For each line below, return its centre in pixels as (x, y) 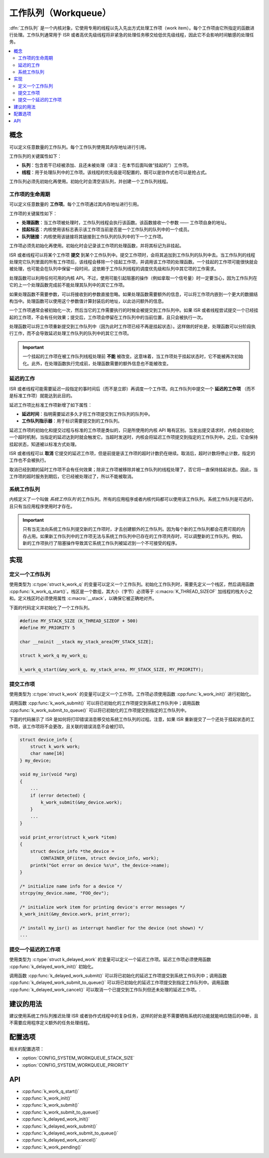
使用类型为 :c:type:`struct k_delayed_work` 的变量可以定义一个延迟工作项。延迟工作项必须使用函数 (110, 959)
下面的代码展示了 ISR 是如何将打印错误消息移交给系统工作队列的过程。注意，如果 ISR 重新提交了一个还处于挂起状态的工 (132, 719)
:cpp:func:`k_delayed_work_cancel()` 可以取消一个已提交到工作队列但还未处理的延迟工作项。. (105, 989)
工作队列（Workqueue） (60, 13)
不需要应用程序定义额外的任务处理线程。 (51, 1023)
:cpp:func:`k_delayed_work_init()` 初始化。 (53, 966)
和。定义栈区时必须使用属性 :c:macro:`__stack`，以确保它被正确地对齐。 (83, 598)
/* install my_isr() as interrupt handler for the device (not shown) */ (112, 928)
